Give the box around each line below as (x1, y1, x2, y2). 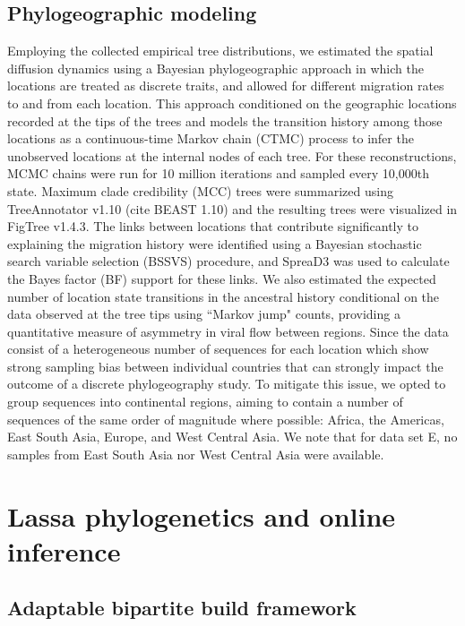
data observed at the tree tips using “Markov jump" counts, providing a (7, 304, 400, 323)
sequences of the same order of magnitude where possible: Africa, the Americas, (7, 409, 444, 428)
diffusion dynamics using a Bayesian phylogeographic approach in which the (7, 58, 424, 77)
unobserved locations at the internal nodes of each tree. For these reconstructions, (7, 146, 457, 165)
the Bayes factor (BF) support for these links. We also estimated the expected (7, 269, 436, 287)
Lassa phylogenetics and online (7, 497, 396, 534)
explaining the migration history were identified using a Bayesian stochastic (7, 234, 422, 253)
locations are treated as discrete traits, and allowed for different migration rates (7, 76, 444, 95)
